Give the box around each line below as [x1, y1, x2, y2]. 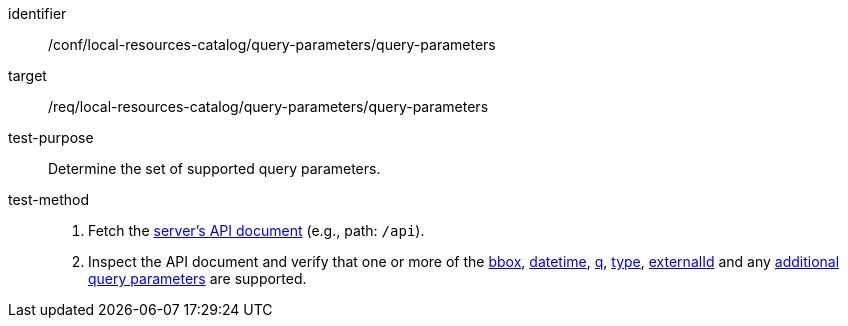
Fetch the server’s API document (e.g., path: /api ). [88, 222, 425, 239]
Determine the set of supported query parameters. [48, 160, 381, 177]
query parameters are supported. [88, 270, 307, 287]
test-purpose [8, 129, 94, 146]
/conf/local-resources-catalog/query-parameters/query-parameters [48, 36, 496, 53]
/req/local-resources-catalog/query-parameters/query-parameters [48, 98, 489, 115]
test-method [8, 191, 89, 208]
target [8, 67, 47, 84]
